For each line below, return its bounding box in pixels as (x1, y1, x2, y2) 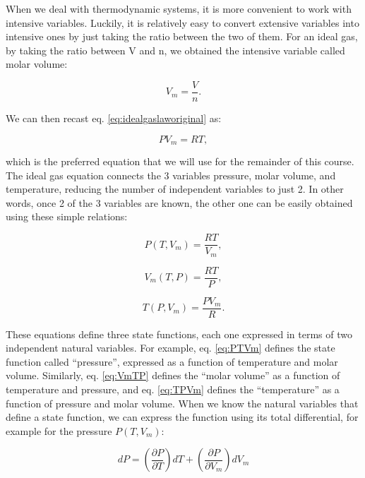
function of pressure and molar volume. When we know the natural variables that (6, 395, 359, 410)
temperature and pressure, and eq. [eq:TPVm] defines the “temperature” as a (6, 382, 340, 397)
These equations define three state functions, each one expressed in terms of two (6, 326, 352, 341)
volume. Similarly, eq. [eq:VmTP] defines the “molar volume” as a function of (6, 368, 340, 383)
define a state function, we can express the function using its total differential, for (6, 410, 359, 424)
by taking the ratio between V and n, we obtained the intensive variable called (6, 42, 345, 57)
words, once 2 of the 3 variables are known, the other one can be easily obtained (6, 195, 353, 210)
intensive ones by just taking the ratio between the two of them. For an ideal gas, (6, 29, 358, 44)
